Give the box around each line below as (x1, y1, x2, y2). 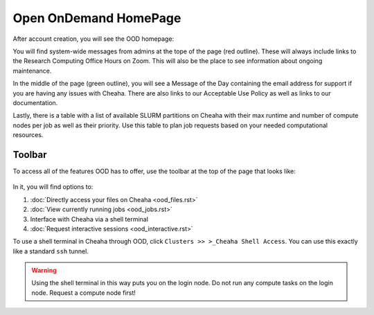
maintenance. (12, 66, 52, 75)
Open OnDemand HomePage (12, 10, 181, 26)
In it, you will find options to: (12, 183, 93, 191)
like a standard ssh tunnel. (12, 246, 89, 255)
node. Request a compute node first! (31, 288, 136, 297)
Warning (31, 267, 57, 275)
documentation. (12, 98, 58, 107)
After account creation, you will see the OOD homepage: (12, 35, 175, 43)
